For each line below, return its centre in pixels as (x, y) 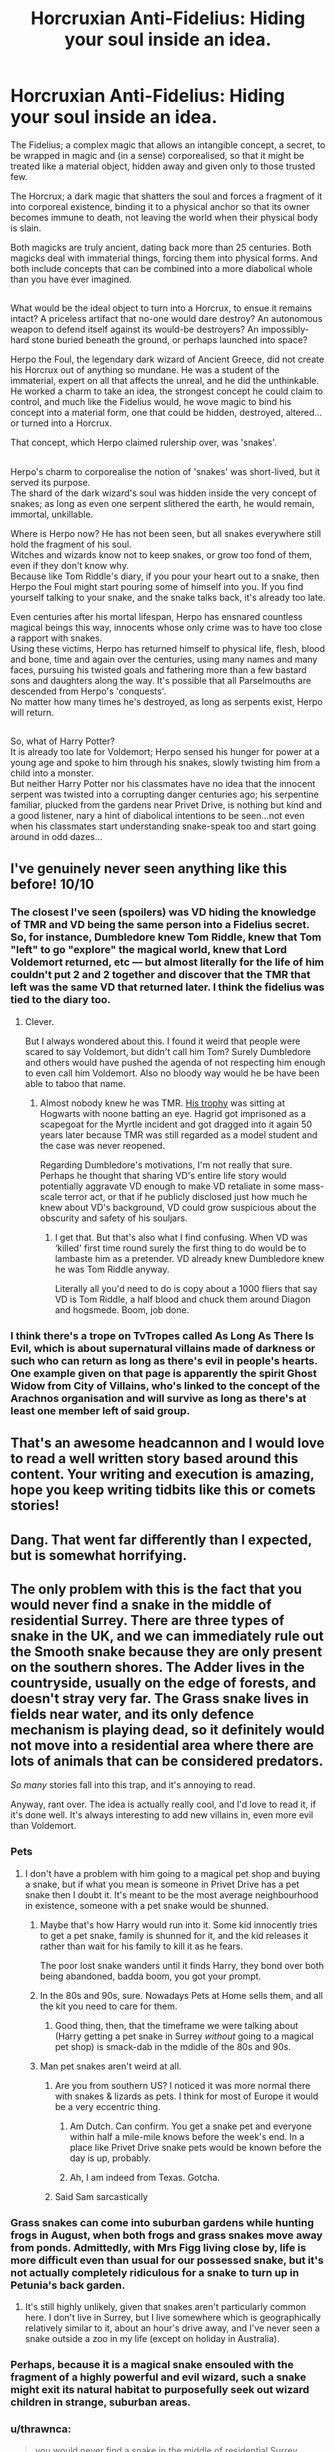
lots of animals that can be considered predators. (167, 1760)
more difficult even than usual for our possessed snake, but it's (167, 2260)
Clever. (39, 1021)
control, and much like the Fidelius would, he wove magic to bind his (151, 402)
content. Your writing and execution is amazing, (162, 1474)
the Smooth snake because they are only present (166, 1651)
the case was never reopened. (102, 1145)
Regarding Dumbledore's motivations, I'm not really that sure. (166, 1164)
